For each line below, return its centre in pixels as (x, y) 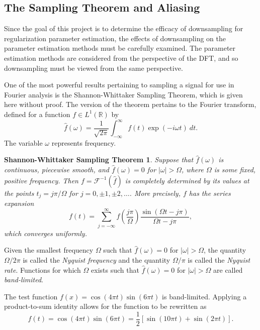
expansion (19, 203)
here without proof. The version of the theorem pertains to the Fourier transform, (130, 104)
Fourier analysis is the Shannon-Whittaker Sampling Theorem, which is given (123, 94)
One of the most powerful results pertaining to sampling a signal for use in (119, 85)
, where (193, 170)
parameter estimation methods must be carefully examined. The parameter (120, 48)
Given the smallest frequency (49, 250)
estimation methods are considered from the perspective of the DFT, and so (121, 58)
